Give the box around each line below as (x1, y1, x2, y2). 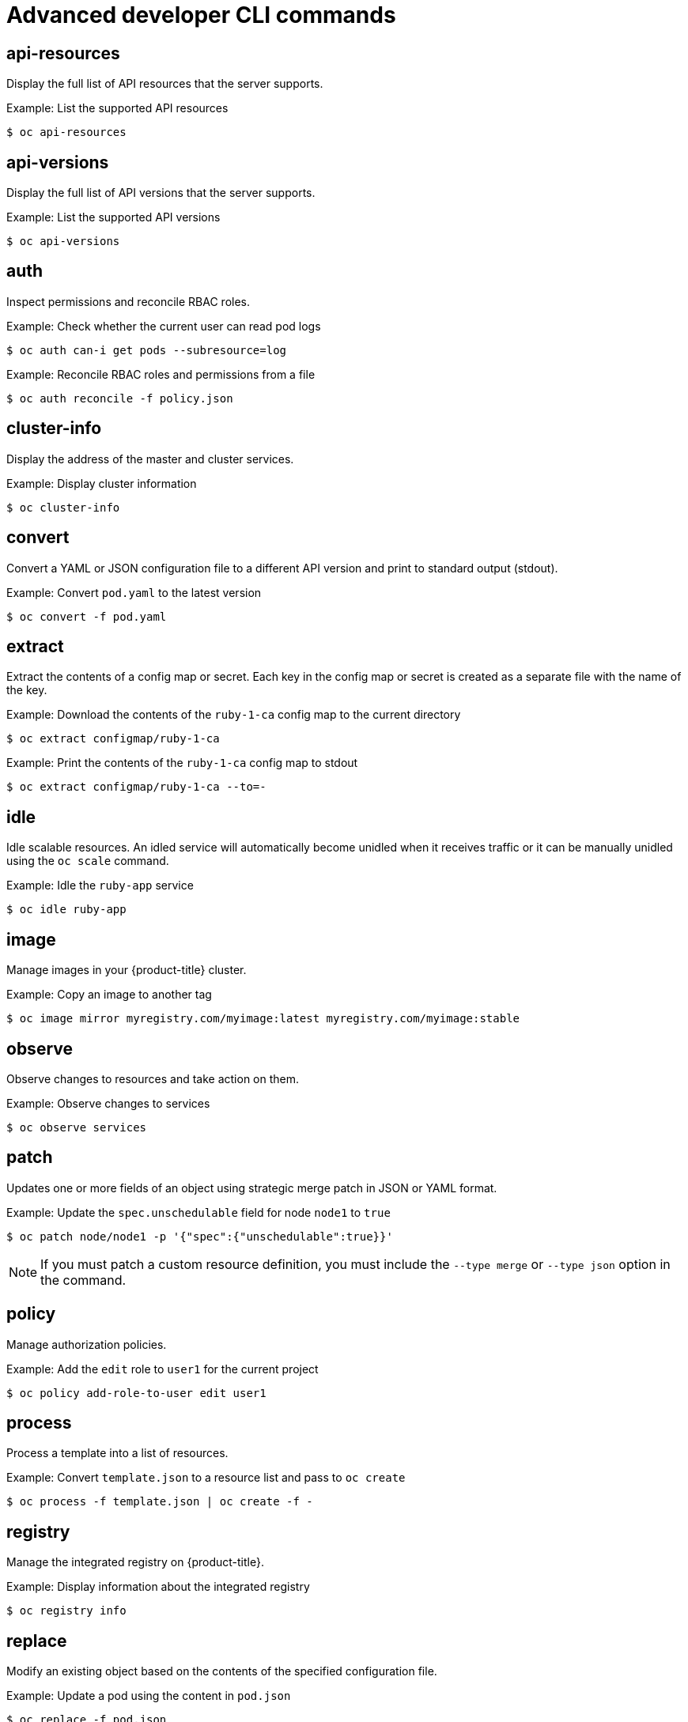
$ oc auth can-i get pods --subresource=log (6, 343, 287, 357)
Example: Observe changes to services (6, 1096, 210, 1110)
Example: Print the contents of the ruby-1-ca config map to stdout (6, 756, 358, 770)
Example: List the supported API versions (6, 210, 221, 225)
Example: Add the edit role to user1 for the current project (6, 1361, 319, 1376)
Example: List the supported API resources (6, 101, 229, 115)
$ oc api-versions (6, 235, 120, 248)
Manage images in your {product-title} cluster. (6, 963, 247, 977)
